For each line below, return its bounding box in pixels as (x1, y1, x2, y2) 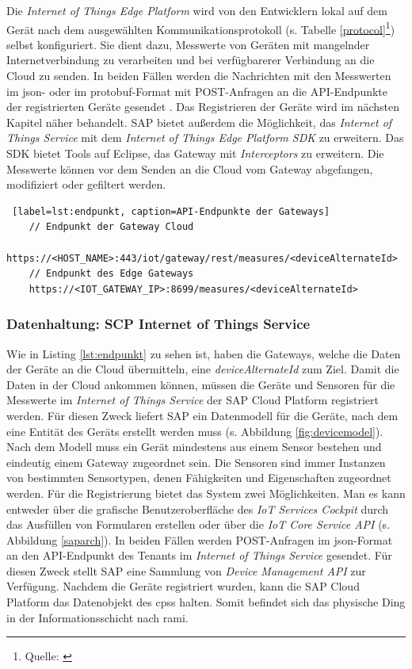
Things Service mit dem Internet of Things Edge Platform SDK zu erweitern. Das (6, 129, 404, 146)
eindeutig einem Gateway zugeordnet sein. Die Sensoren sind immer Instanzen (6, 453, 386, 470)
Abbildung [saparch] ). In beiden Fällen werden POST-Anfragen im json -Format (6, 531, 393, 548)
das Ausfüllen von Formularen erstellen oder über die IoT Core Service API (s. (6, 516, 391, 533)
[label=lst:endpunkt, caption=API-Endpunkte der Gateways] (12, 205, 330, 217)
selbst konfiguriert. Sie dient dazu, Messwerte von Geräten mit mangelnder (6, 36, 370, 52)
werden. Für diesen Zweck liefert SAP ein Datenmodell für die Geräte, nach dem (6, 407, 399, 423)
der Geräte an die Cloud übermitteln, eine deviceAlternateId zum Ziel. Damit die (6, 361, 399, 377)
